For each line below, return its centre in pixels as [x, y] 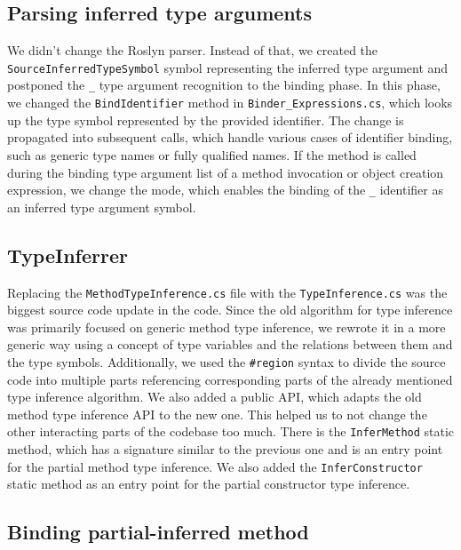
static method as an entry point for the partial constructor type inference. [209, 484]
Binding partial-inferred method [158, 532]
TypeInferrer [68, 255]
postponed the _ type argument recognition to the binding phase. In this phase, [224, 85]
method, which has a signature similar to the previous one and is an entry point [225, 449]
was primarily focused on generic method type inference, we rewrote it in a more [227, 327]
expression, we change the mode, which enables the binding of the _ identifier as [225, 190]
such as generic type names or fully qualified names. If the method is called [212, 154]
